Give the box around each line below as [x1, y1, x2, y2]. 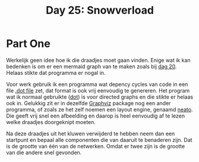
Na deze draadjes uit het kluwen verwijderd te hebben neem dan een [6, 130, 175, 137]
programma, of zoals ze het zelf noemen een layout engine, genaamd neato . [6, 106, 193, 113]
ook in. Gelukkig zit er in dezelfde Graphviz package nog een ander [6, 99, 171, 107]
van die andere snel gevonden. [6, 149, 82, 156]
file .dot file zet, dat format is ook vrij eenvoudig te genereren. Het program [6, 87, 190, 94]
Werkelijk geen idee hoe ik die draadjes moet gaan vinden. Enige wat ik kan [6, 56, 191, 63]
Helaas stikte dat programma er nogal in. [6, 69, 106, 76]
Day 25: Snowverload [45, 4, 154, 17]
